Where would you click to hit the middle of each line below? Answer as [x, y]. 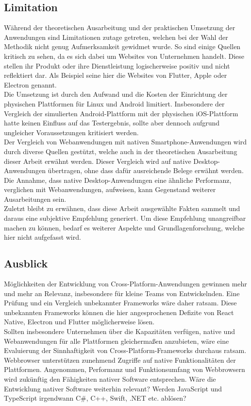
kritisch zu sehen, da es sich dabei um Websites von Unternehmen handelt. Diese [124, 56]
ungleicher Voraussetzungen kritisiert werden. [71, 132]
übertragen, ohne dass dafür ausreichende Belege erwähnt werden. [146, 170]
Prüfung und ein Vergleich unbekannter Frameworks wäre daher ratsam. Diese [120, 303]
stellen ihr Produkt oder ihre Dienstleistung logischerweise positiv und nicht [117, 65]
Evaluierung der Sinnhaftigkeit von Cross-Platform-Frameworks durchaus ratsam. [125, 350]
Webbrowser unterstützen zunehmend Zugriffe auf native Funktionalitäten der [120, 360]
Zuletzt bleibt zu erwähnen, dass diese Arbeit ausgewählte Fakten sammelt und [122, 208]
